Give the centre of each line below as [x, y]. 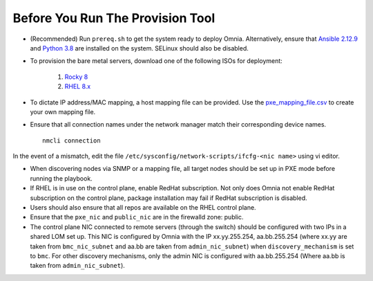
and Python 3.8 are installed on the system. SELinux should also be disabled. [139, 48]
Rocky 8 [76, 77]
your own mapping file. [63, 111]
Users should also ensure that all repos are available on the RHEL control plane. [143, 208]
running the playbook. [61, 178]
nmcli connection [71, 140]
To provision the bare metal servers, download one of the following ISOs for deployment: [156, 61]
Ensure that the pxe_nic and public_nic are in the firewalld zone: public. [137, 217]
